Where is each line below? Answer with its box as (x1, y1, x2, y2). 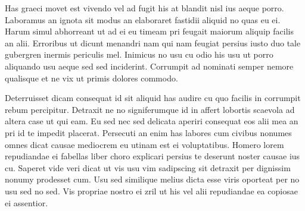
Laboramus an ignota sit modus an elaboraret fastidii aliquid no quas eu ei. (5, 13, 281, 26)
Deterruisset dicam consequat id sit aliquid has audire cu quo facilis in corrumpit (5, 92, 301, 104)
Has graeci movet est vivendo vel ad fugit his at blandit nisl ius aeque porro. (5, 2, 284, 14)
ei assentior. (5, 196, 48, 209)
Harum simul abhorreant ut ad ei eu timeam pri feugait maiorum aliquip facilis (5, 25, 294, 37)
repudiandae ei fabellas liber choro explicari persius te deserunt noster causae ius (5, 150, 300, 162)
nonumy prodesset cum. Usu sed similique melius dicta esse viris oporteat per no (5, 173, 300, 185)
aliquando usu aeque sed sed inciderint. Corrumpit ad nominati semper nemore (5, 59, 294, 72)
